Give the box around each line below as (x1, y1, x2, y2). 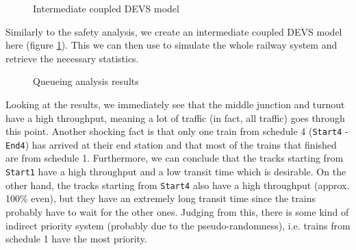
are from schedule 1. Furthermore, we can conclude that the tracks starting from (5, 151, 344, 165)
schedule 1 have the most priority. (5, 232, 147, 246)
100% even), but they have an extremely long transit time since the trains (5, 191, 316, 205)
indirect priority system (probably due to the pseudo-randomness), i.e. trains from (5, 218, 351, 232)
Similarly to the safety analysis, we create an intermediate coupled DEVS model (5, 24, 342, 38)
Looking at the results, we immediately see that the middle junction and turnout (5, 97, 345, 111)
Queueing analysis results (33, 74, 139, 88)
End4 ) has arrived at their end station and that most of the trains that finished (5, 137, 337, 151)
